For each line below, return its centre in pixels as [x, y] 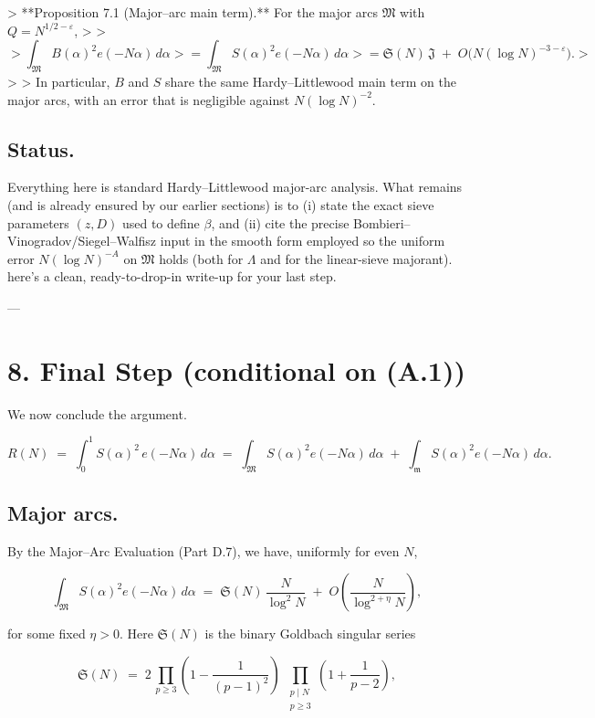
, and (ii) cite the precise [280, 222]
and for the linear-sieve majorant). [356, 258]
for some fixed [47, 634]
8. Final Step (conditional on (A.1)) [236, 370]
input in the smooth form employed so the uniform [303, 241]
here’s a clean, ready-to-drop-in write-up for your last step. [172, 276]
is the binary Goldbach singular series [310, 634]
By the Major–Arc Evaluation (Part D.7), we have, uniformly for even [204, 550]
